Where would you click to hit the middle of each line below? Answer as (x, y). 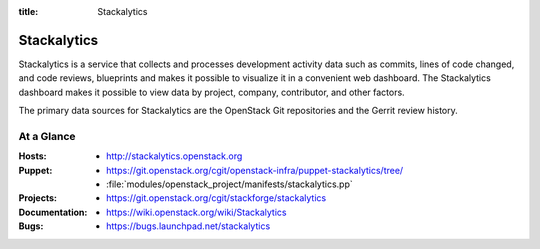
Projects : (37, 198)
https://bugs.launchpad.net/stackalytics (188, 226)
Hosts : (32, 156)
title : (28, 11)
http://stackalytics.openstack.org (174, 156)
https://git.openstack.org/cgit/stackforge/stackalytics (216, 198)
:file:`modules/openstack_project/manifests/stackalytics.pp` (230, 184)
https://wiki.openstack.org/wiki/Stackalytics (196, 212)
